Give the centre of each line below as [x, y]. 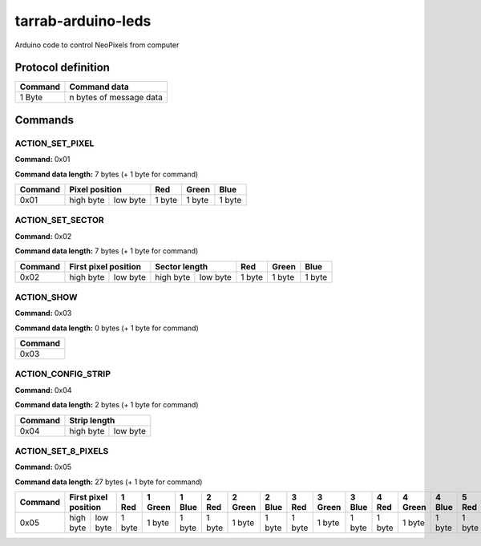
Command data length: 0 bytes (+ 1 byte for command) [107, 328]
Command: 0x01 [42, 160]
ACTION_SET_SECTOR [59, 220]
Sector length [182, 266]
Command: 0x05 [43, 467]
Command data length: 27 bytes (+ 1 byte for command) [109, 482]
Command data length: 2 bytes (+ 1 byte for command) [107, 405]
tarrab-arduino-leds [83, 21]
